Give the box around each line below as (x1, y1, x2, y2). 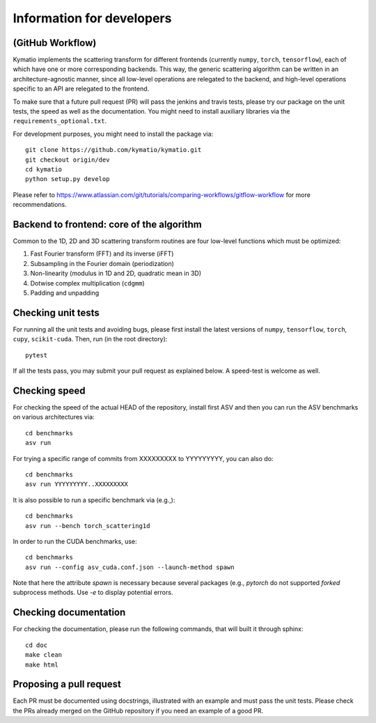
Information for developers (13, 10, 172, 26)
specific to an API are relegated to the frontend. (13, 84, 150, 93)
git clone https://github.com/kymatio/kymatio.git (25, 146, 202, 154)
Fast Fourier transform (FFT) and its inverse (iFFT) (30, 249, 174, 258)
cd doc (25, 641, 48, 649)
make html (25, 660, 58, 669)
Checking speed (13, 384, 86, 396)
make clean (25, 651, 63, 659)
